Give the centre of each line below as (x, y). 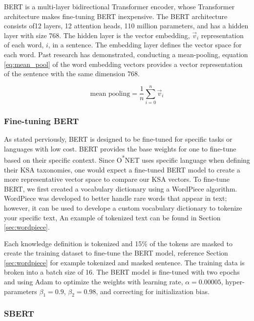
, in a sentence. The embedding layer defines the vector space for (145, 45)
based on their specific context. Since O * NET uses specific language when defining (127, 159)
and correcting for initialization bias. (155, 291)
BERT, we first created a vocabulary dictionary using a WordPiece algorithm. (121, 188)
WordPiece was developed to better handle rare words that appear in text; (116, 198)
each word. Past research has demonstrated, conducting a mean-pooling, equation (126, 54)
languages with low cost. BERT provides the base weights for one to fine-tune (120, 148)
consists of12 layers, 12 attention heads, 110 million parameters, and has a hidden (126, 26)
